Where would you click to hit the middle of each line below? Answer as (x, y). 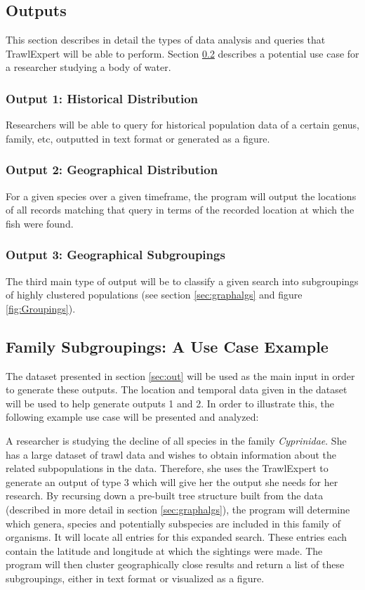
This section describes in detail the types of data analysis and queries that (166, 40)
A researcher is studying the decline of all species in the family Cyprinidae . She (176, 440)
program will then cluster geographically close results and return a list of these (175, 564)
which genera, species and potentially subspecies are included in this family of (173, 523)
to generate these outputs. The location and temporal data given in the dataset (177, 389)
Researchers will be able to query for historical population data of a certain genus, (182, 125)
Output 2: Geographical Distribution (112, 170)
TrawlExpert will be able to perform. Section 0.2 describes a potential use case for (182, 53)
